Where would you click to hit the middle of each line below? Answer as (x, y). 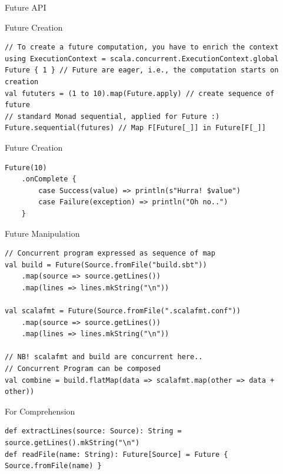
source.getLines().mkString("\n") (72, 443)
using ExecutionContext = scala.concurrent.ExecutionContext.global (142, 59)
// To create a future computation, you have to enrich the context (142, 47)
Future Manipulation (42, 233)
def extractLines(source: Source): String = (93, 431)
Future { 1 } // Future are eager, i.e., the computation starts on (142, 70)
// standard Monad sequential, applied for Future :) (112, 116)
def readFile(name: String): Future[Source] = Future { (116, 454)
